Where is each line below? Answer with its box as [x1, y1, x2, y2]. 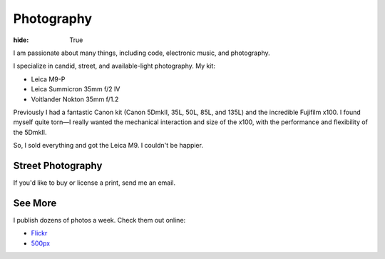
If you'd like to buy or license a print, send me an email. [13, 178, 176, 187]
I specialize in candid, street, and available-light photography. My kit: [13, 61, 215, 71]
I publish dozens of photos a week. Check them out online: [13, 215, 186, 224]
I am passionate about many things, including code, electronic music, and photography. [13, 49, 270, 57]
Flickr [31, 229, 48, 238]
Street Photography [13, 159, 103, 171]
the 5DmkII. [13, 128, 47, 136]
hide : [13, 36, 29, 44]
